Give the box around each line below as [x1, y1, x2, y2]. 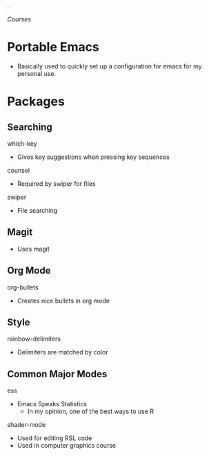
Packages [7, 94, 66, 109]
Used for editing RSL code [17, 434, 92, 442]
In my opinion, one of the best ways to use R [27, 407, 154, 416]
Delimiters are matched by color [17, 348, 108, 357]
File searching [17, 206, 58, 214]
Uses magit [17, 245, 50, 253]
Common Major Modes [7, 368, 108, 380]
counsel [7, 166, 30, 174]
